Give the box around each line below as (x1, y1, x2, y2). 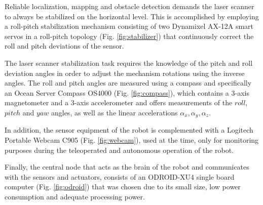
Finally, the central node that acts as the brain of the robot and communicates (5, 161, 249, 172)
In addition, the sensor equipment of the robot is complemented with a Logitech (5, 125, 253, 135)
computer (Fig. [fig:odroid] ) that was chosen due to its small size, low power (5, 181, 241, 192)
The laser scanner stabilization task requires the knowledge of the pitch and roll (5, 57, 253, 68)
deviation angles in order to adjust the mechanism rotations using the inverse (5, 67, 245, 78)
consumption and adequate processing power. (5, 191, 145, 201)
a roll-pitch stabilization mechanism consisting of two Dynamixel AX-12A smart (5, 21, 254, 31)
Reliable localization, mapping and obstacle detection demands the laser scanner (5, 1, 254, 11)
